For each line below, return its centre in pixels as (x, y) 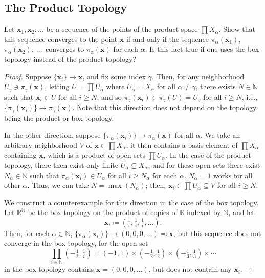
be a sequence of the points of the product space (122, 29)
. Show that (237, 29)
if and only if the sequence (168, 39)
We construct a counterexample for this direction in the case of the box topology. (131, 202)
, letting (57, 86)
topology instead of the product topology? (70, 59)
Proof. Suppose (28, 76)
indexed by (204, 212)
